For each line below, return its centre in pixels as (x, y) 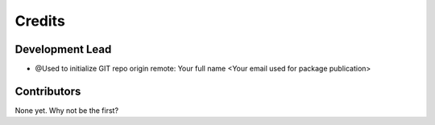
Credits (40, 21)
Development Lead (63, 49)
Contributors (48, 91)
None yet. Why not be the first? (67, 110)
